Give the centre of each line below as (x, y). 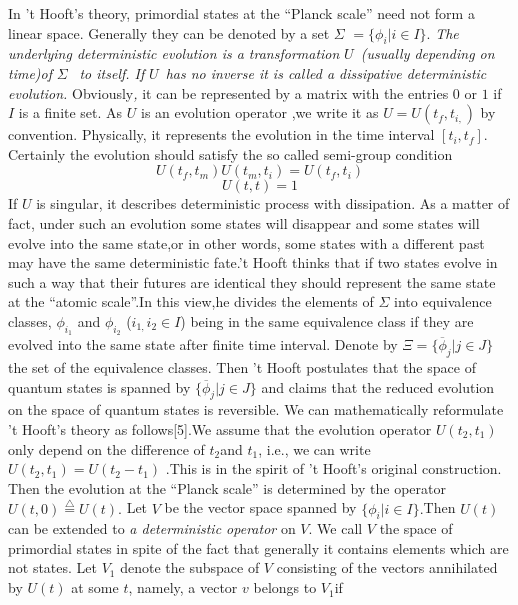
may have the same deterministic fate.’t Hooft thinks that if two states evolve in (253, 262)
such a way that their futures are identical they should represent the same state (252, 281)
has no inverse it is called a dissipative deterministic (326, 72)
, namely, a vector (183, 587)
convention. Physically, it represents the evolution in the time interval (221, 134)
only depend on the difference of (106, 448)
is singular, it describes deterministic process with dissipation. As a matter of (273, 203)
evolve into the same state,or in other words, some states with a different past (246, 242)
